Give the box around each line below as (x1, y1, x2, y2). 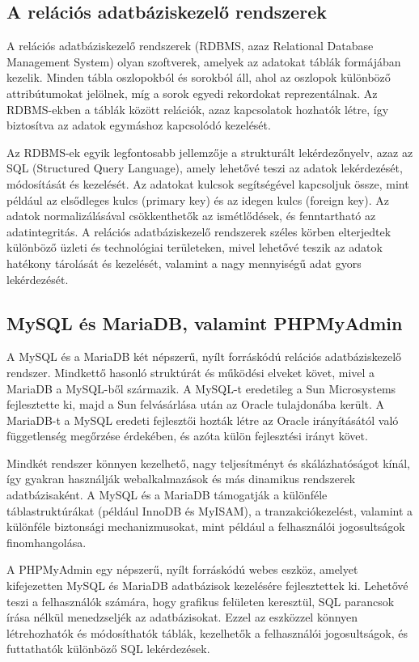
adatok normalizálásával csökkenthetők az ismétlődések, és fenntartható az (6, 207, 376, 224)
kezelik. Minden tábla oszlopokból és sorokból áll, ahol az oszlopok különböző (6, 69, 391, 86)
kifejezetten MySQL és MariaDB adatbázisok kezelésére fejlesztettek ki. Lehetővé (6, 577, 408, 594)
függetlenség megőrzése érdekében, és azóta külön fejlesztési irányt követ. (6, 427, 368, 444)
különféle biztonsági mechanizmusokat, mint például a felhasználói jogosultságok (6, 518, 405, 535)
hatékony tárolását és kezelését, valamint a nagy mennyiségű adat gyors (6, 254, 362, 271)
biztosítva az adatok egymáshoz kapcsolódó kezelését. (6, 117, 271, 134)
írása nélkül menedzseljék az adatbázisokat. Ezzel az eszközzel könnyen (6, 609, 358, 626)
